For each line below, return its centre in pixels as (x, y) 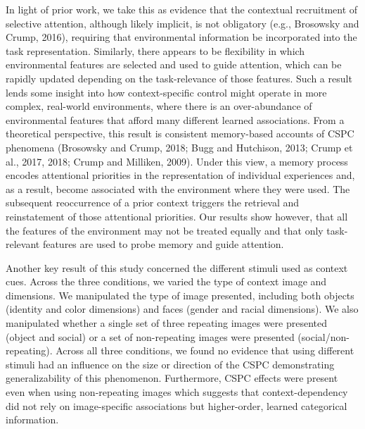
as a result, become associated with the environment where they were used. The (178, 188)
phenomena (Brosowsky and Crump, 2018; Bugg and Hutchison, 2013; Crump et (179, 147)
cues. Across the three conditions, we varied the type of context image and (166, 281)
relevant (23, 244)
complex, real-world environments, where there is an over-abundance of (159, 106)
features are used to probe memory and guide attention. (163, 244)
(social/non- (324, 336)
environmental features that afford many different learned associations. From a (175, 119)
